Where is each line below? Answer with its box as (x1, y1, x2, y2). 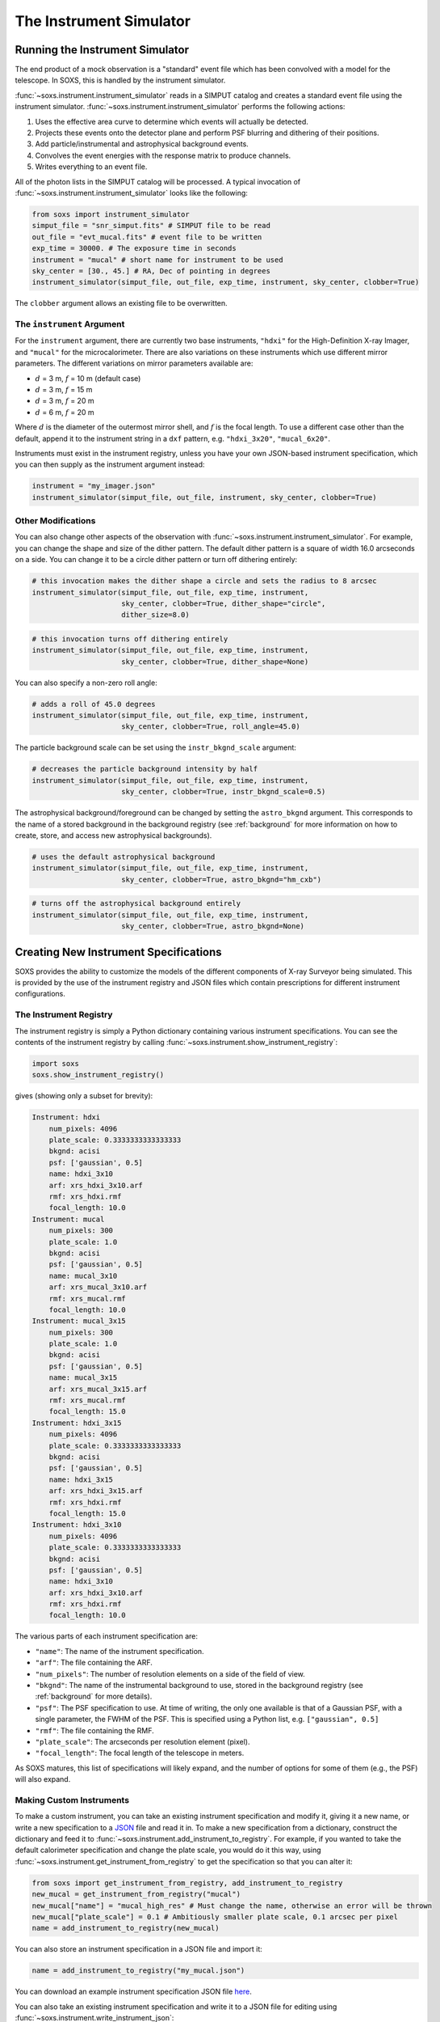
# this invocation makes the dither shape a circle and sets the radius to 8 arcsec (31, 577, 377, 586)
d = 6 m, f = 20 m (35, 407, 94, 417)
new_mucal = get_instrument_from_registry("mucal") (31, 1889, 241, 1899)
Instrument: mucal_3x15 (31, 1317, 127, 1326)
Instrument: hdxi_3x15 (31, 1418, 122, 1428)
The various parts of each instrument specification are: (15, 1631, 198, 1641)
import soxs (31, 1059, 80, 1068)
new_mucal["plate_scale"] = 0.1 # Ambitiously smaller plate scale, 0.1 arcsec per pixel (31, 1913, 399, 1921)
